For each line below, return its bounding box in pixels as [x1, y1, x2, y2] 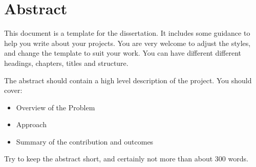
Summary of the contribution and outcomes [16, 136, 154, 147]
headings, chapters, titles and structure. [4, 57, 129, 68]
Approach [16, 119, 47, 130]
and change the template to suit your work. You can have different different [4, 47, 241, 58]
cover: [4, 85, 23, 96]
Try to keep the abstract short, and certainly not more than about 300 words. [4, 153, 248, 164]
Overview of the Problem [16, 102, 95, 112]
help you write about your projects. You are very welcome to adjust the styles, [4, 37, 251, 48]
